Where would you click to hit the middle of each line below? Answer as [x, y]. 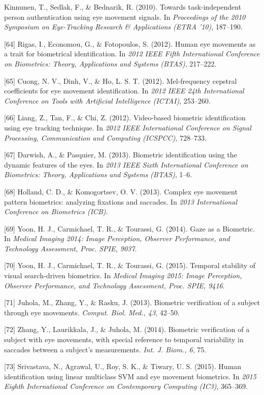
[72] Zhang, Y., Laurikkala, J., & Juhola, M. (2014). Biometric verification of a [127, 329]
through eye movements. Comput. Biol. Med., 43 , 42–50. [92, 312]
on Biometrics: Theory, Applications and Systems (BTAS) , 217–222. [110, 63]
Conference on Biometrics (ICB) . [56, 211]
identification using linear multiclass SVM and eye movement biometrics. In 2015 [130, 376]
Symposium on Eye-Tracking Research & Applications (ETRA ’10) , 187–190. [123, 27]
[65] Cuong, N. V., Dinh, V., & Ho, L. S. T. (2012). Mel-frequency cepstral [121, 80]
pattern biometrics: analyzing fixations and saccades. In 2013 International [121, 201]
